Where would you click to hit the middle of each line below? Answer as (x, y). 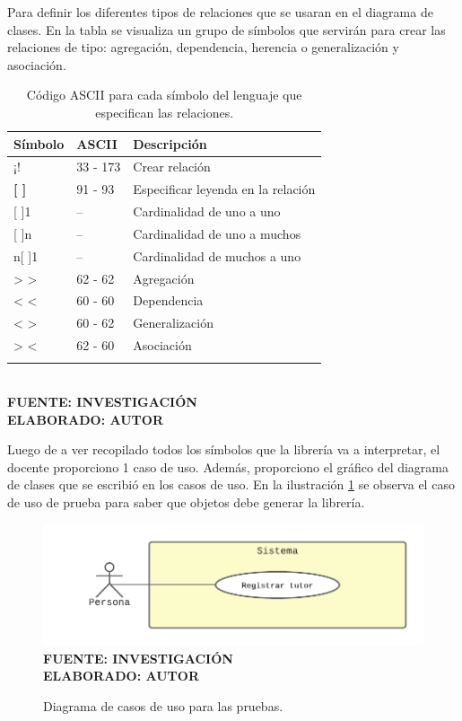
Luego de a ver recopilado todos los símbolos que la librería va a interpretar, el (224, 449)
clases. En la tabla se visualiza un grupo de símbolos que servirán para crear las (227, 29)
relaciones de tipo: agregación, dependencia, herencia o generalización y (203, 47)
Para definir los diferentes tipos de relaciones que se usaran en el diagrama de (220, 12)
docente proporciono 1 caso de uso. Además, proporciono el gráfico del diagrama (228, 466)
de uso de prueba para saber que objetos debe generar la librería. (186, 502)
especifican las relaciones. (165, 112)
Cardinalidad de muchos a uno (217, 255)
